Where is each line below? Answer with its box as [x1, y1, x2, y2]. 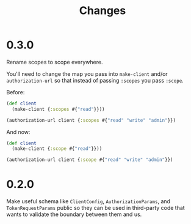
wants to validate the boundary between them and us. [6, 211, 142, 218]
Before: [6, 88, 25, 95]
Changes [79, 4, 126, 18]
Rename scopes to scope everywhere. [6, 58, 103, 65]
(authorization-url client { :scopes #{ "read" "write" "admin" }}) [6, 117, 176, 123]
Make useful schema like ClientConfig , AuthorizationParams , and [6, 198, 171, 205]
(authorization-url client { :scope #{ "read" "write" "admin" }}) [6, 157, 173, 163]
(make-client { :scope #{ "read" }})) [12, 146, 103, 152]
